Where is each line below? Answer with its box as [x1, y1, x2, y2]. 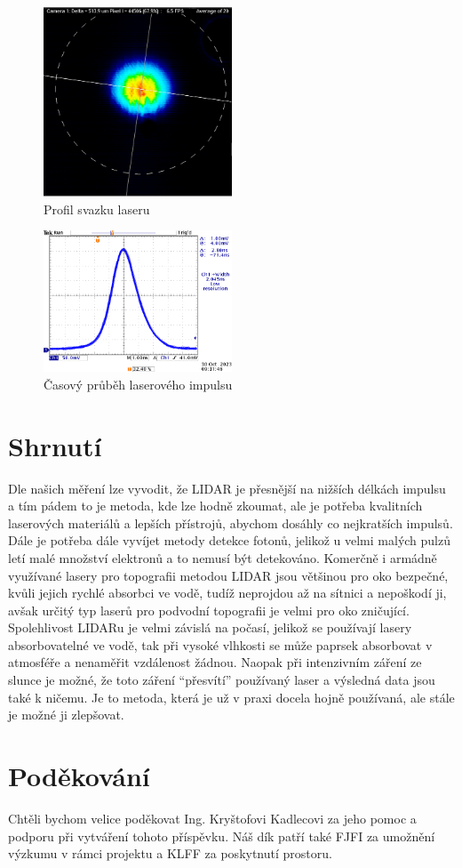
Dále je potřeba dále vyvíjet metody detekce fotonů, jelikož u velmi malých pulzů [8, 531, 451, 550]
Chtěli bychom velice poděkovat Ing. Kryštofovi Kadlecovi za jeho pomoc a [8, 808, 417, 827]
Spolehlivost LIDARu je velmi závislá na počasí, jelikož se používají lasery [8, 618, 412, 637]
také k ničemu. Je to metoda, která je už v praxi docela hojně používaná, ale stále [8, 687, 455, 706]
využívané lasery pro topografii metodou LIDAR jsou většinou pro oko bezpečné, [8, 566, 449, 584]
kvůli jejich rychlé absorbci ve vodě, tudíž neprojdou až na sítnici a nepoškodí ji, [8, 583, 447, 602]
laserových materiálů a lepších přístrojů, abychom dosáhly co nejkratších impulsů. [8, 513, 453, 532]
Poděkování [8, 758, 150, 794]
